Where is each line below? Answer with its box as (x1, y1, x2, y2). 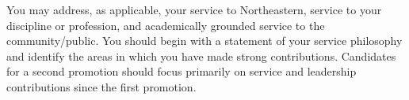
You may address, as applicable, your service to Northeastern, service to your (6, 2, 382, 17)
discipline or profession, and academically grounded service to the (6, 17, 325, 33)
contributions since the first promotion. (6, 78, 197, 94)
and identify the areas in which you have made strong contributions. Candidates (6, 47, 396, 64)
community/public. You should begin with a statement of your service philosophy (6, 32, 403, 49)
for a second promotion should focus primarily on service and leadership (6, 63, 357, 80)
